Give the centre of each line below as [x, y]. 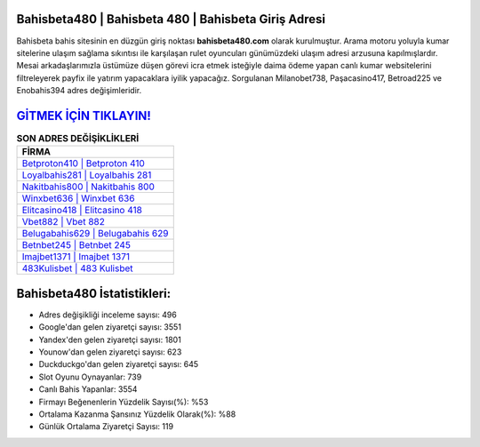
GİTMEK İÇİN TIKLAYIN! [84, 116]
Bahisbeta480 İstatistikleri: [94, 293]
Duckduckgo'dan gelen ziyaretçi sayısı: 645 [119, 364]
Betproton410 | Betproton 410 [84, 164]
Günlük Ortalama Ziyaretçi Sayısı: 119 [106, 427]
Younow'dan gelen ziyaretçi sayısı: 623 [110, 352]
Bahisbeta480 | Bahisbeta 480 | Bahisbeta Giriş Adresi [171, 19]
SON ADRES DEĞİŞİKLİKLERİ [78, 139]
